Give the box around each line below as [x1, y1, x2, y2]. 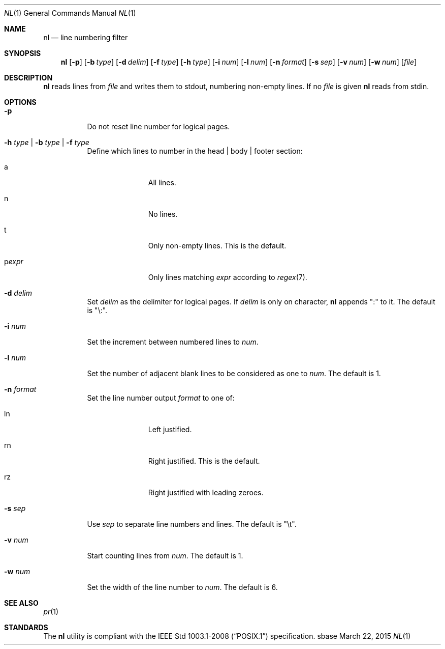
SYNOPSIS [4, 49, 41, 58]
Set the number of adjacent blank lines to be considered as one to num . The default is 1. [87, 369, 381, 378]
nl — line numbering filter [43, 33, 128, 42]
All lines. [148, 178, 176, 187]
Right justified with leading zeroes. [148, 488, 264, 497]
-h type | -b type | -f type [4, 138, 89, 147]
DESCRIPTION [4, 73, 53, 82]
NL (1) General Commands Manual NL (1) [4, 9, 136, 17]
